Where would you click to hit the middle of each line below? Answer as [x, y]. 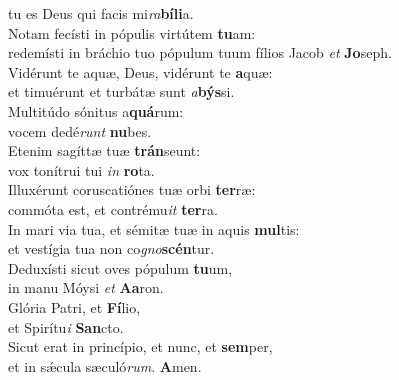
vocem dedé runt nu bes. [80, 130]
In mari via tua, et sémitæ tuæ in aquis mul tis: [154, 228]
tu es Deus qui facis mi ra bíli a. [101, 13]
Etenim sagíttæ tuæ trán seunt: [104, 150]
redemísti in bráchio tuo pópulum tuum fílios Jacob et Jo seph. [200, 52]
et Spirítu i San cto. [66, 326]
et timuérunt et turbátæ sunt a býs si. [121, 91]
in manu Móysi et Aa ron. [86, 287]
